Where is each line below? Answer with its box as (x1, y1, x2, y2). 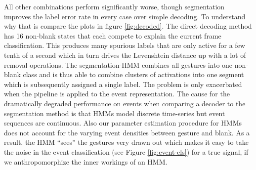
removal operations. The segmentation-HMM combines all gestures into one (4, 59, 233, 70)
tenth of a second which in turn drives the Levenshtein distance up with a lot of (4, 49, 246, 60)
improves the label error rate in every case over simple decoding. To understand (4, 11, 246, 21)
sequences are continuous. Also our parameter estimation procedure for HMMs (4, 118, 242, 128)
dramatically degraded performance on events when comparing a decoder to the (4, 98, 246, 108)
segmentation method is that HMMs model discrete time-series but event (4, 108, 225, 118)
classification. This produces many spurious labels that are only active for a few (4, 40, 245, 50)
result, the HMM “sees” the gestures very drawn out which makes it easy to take (4, 137, 249, 147)
